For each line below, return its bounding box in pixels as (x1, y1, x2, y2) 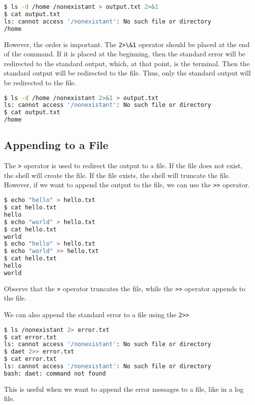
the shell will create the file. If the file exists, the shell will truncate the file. (4, 170, 230, 180)
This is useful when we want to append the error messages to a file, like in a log (4, 383, 244, 394)
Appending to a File (4, 137, 108, 152)
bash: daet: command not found (4, 370, 106, 377)
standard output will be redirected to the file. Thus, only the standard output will (4, 68, 251, 78)
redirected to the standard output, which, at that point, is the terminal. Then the (4, 58, 250, 68)
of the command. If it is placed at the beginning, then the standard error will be (4, 49, 246, 59)
